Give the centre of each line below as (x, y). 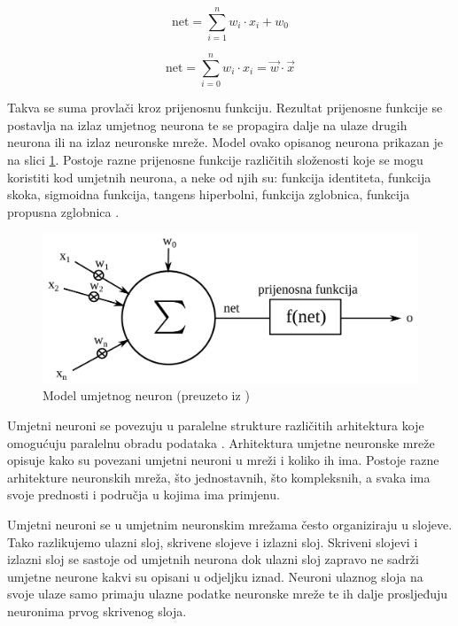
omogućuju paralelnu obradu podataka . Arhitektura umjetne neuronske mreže (221, 442)
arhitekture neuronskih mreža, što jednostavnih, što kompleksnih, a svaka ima (219, 477)
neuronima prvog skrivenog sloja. (97, 611)
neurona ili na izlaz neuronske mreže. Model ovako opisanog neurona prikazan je (225, 142)
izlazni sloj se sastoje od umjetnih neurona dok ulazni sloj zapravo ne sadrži (213, 559)
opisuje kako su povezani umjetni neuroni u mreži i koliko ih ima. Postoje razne (223, 460)
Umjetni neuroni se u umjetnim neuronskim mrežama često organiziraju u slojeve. (230, 524)
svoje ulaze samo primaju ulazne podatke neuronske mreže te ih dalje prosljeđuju (228, 594)
